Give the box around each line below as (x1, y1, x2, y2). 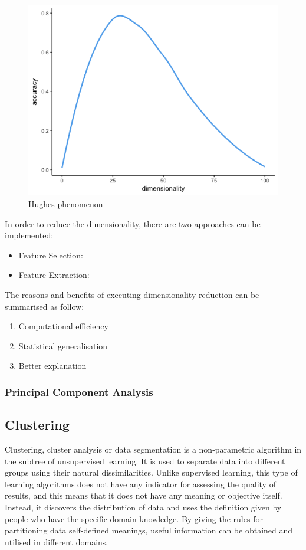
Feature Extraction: (18, 269, 90, 281)
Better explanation (18, 359, 87, 372)
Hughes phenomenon (28, 198, 103, 210)
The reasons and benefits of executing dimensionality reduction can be (5, 289, 259, 301)
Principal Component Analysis (5, 384, 153, 399)
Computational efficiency (18, 320, 108, 332)
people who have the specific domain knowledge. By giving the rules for (5, 512, 263, 525)
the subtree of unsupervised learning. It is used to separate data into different (5, 454, 285, 467)
